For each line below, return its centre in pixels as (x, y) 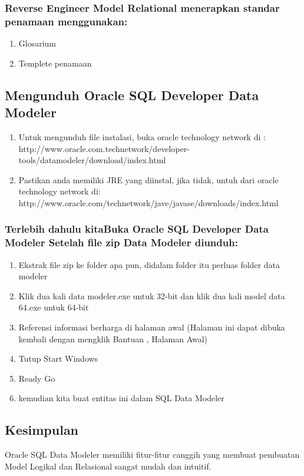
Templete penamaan (55, 63)
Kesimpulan (42, 430)
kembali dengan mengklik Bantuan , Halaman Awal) (113, 338)
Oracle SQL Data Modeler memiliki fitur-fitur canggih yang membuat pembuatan (152, 454)
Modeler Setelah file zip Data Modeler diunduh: (121, 242)
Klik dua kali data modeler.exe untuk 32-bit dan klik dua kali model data (152, 295)
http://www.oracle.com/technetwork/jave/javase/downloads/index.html (148, 202)
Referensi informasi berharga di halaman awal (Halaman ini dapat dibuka (152, 327)
